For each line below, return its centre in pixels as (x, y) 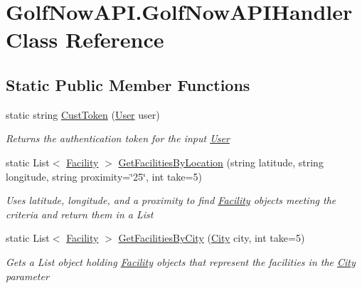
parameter (27, 276)
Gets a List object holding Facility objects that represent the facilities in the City (181, 261)
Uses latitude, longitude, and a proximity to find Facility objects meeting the (171, 200)
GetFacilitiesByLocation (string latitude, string (221, 162)
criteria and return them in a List (80, 214)
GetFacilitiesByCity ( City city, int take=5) (212, 238)
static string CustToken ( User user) (83, 114)
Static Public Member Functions (128, 84)
